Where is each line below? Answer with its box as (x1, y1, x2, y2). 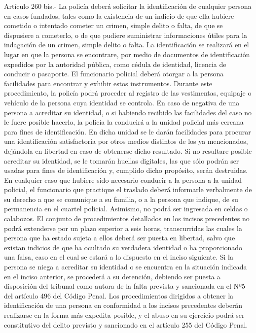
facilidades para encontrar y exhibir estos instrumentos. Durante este (4, 78, 213, 88)
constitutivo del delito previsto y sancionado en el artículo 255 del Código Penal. (4, 319, 248, 330)
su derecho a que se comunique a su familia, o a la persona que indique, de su (4, 194, 238, 204)
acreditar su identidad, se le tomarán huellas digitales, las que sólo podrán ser (4, 155, 239, 166)
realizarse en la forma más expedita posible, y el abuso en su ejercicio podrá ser (4, 310, 245, 320)
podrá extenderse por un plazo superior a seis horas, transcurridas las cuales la (4, 223, 242, 233)
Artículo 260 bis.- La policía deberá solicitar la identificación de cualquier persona (4, 1, 252, 11)
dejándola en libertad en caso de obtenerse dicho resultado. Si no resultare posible (4, 145, 252, 156)
